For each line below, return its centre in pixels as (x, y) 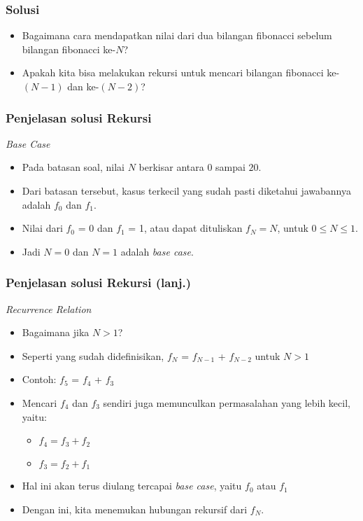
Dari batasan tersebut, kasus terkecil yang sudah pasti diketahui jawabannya (186, 190)
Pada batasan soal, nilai (73, 167)
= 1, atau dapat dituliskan (185, 228)
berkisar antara (171, 167)
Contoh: (39, 379)
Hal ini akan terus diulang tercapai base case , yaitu (132, 486)
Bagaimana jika (56, 332)
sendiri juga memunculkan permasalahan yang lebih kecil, (227, 402)
